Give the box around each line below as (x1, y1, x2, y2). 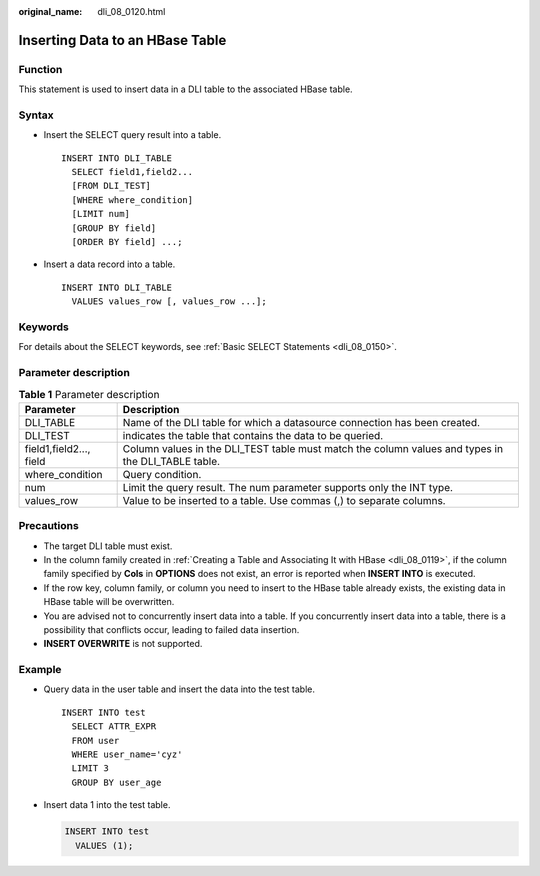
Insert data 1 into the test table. (43, 799, 171, 811)
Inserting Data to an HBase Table (18, 31, 227, 49)
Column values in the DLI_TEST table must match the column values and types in (122, 441, 504, 455)
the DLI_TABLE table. (122, 454, 220, 468)
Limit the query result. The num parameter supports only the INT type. (122, 480, 454, 494)
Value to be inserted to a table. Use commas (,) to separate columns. (122, 493, 446, 507)
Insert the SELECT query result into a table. (43, 129, 222, 141)
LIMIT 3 (71, 763, 109, 774)
